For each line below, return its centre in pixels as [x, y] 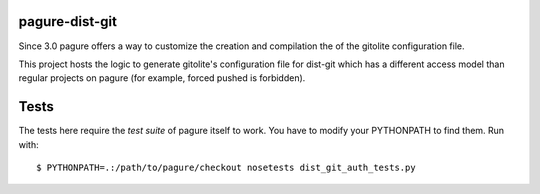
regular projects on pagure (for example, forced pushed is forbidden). [162, 78]
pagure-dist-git [67, 21]
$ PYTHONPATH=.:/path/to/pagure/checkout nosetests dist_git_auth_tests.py [226, 167]
